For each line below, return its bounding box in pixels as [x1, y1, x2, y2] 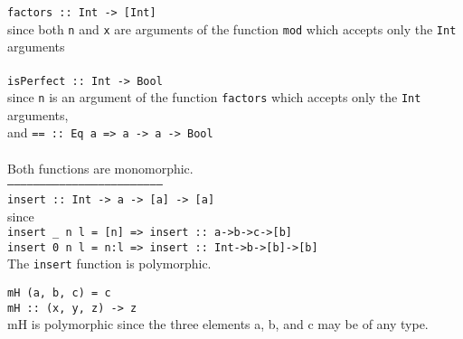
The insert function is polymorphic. [7, 254, 212, 273]
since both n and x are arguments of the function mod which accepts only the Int [7, 19, 457, 38]
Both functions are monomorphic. [7, 158, 194, 177]
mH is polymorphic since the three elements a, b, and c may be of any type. [7, 315, 429, 334]
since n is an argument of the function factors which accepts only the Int [7, 88, 421, 107]
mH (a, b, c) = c [7, 287, 111, 300]
